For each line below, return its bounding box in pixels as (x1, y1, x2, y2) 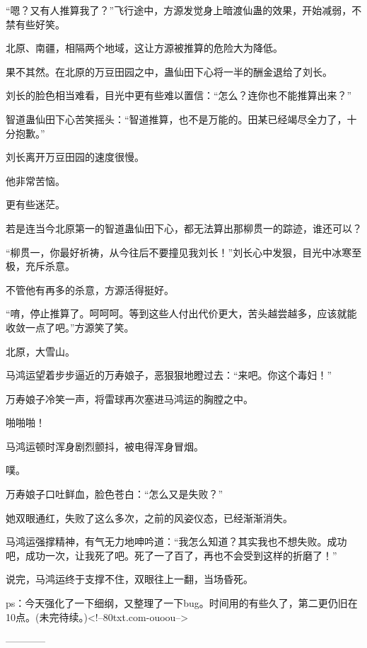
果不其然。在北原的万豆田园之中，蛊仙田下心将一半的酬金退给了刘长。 (6, 64, 332, 79)
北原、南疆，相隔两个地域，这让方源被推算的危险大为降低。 (6, 40, 283, 55)
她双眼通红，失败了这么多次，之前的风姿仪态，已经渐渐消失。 (6, 510, 293, 525)
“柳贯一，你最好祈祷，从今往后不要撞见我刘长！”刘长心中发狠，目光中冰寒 (6, 244, 352, 259)
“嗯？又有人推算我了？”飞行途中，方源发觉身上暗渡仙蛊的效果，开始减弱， (6, 3, 352, 17)
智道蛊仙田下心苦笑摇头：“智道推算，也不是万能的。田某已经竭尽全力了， (6, 111, 347, 126)
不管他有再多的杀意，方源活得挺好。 (6, 282, 174, 297)
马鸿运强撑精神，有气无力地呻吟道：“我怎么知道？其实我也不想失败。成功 (6, 534, 347, 549)
